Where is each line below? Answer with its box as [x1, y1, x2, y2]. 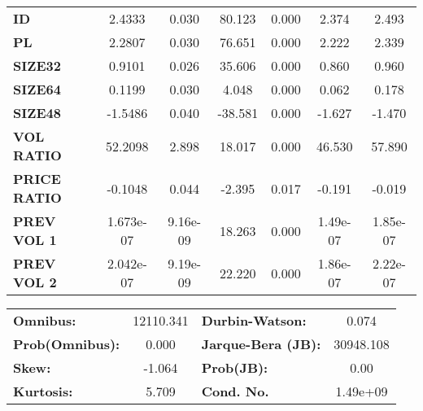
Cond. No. [201, 382, 269, 400]
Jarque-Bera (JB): [201, 334, 321, 353]
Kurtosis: [13, 382, 73, 400]
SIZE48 [13, 103, 61, 122]
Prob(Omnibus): [13, 334, 120, 353]
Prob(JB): [201, 358, 268, 377]
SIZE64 [13, 80, 61, 98]
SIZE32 [13, 56, 61, 75]
